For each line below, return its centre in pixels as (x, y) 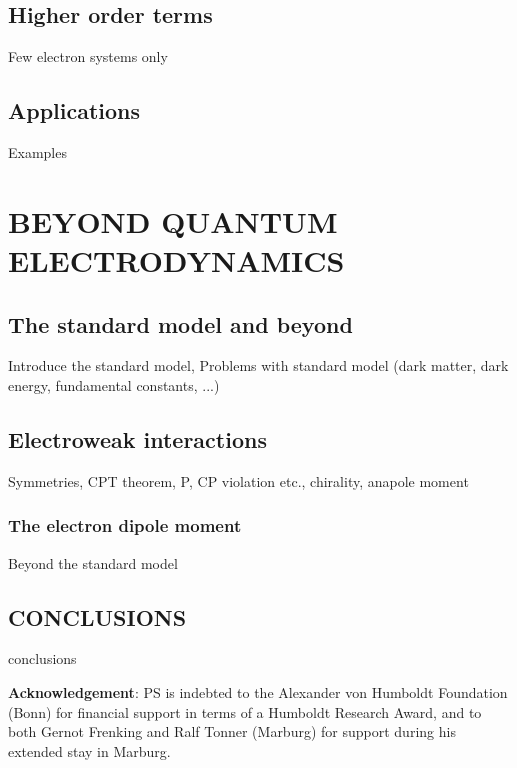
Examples (37, 152)
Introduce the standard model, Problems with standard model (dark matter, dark (258, 365)
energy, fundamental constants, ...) (114, 384)
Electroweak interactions (137, 438)
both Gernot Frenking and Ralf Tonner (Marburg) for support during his (232, 731)
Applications (74, 110)
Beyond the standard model (93, 562)
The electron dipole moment (125, 525)
